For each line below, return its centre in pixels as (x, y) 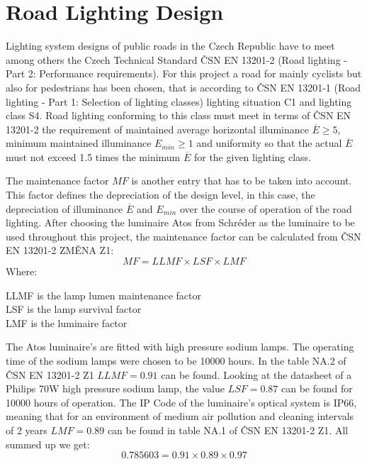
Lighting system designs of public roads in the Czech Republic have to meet (170, 46)
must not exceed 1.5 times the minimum (93, 156)
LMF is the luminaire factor (67, 322)
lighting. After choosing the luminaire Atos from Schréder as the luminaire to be (180, 222)
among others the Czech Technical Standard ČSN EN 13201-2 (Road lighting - (176, 59)
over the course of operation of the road (266, 208)
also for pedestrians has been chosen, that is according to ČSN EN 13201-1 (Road (183, 87)
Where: (21, 271)
